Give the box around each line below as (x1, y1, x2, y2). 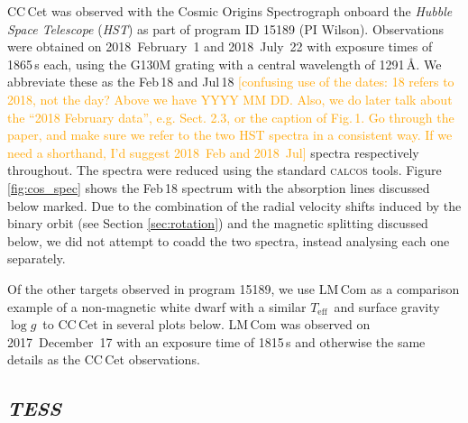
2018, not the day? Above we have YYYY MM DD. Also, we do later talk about (7, 89, 453, 108)
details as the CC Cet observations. (7, 350, 200, 369)
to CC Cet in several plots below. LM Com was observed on (42, 315, 371, 334)
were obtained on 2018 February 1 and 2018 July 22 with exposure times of (7, 37, 433, 56)
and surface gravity (334, 297, 440, 316)
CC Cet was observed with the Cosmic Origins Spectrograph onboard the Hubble (7, 2, 453, 20)
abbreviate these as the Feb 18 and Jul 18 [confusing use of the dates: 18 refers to (7, 72, 454, 91)
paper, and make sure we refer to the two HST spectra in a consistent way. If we (7, 125, 453, 144)
